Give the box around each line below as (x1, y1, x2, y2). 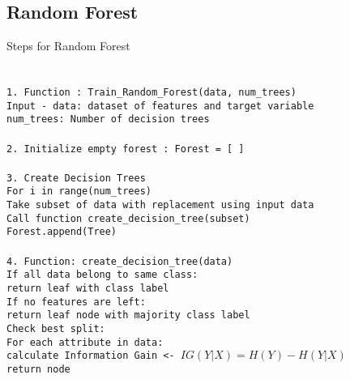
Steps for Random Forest (6, 37, 130, 54)
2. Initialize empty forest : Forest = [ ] (6, 143, 245, 155)
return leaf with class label (6, 282, 169, 294)
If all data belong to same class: (6, 269, 198, 281)
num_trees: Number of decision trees (6, 113, 210, 126)
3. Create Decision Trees (6, 172, 146, 184)
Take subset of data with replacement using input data (6, 199, 314, 211)
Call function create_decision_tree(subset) (6, 212, 250, 224)
